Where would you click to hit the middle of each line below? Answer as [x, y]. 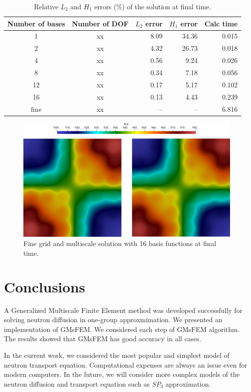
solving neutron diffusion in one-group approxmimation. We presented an [113, 320]
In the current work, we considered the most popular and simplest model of [117, 355]
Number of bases [36, 23]
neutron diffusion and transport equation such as [77, 383]
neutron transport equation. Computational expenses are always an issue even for [126, 364]
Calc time [221, 23]
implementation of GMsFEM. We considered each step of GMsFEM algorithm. [122, 329]
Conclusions [45, 286]
